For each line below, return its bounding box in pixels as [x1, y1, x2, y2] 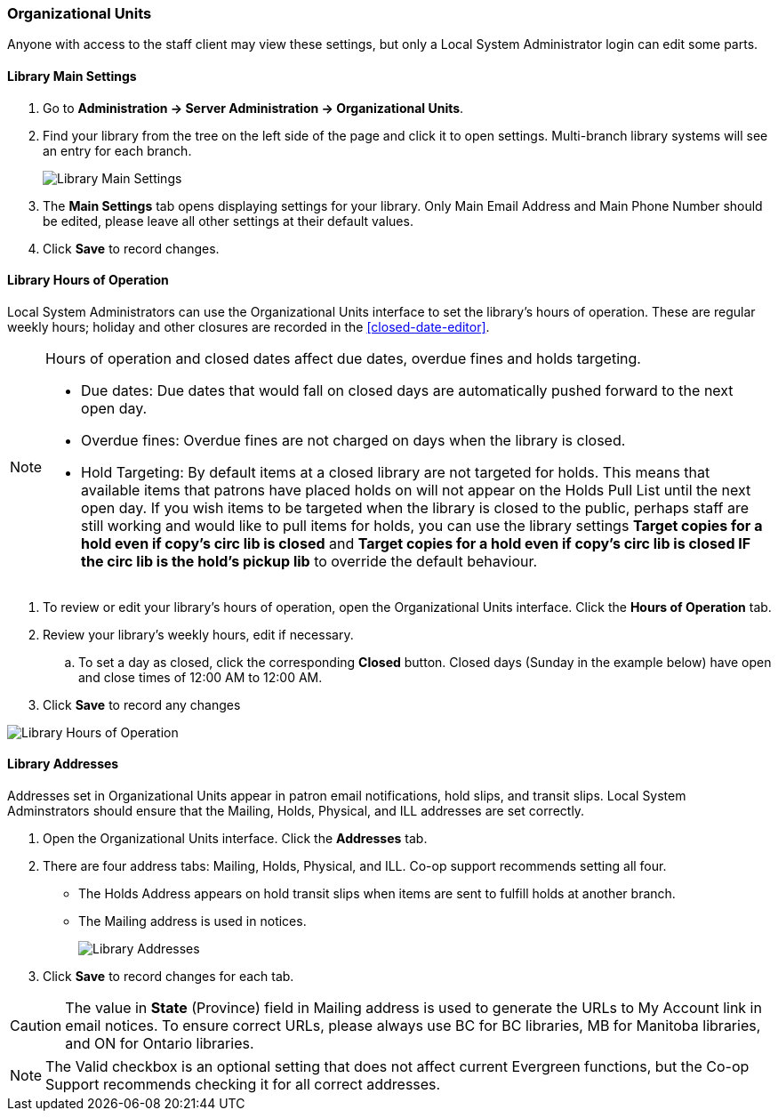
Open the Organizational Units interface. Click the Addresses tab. [43, 831, 428, 847]
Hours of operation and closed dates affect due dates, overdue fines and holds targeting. [45, 349, 641, 367]
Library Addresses [7, 756, 119, 772]
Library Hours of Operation [7, 272, 169, 288]
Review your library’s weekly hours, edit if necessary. [43, 626, 354, 642]
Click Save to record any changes [43, 696, 241, 712]
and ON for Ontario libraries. [65, 1034, 254, 1053]
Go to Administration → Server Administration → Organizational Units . [43, 100, 464, 116]
